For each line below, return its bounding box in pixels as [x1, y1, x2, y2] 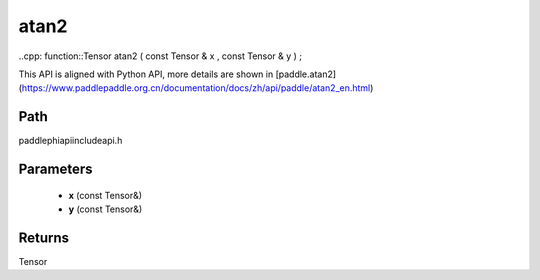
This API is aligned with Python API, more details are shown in [18, 68, 274, 80]
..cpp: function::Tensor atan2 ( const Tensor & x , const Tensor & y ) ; [18, 50, 303, 62]
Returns [18, 229, 70, 246]
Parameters [18, 161, 93, 178]
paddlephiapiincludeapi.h [18, 135, 123, 147]
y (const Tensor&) [68, 203, 143, 215]
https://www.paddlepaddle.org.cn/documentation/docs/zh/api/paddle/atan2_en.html [21, 82, 371, 94]
